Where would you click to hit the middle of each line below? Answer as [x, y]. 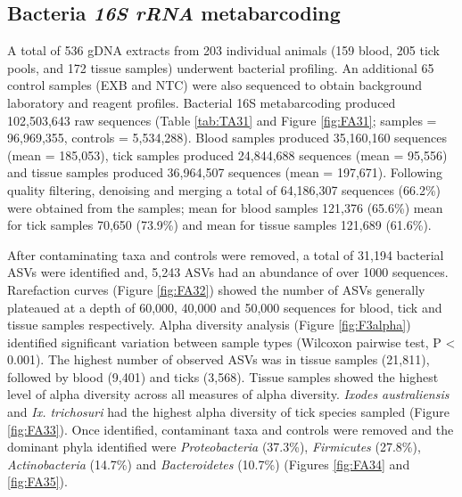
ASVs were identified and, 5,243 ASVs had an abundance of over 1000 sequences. [228, 272]
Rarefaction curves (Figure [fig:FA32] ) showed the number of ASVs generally [216, 289]
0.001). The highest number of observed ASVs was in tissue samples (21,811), [219, 359]
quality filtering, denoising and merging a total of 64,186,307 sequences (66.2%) [224, 189]
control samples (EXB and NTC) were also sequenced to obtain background [215, 85]
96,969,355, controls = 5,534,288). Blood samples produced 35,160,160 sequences [227, 138]
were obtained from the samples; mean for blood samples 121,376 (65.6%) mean [225, 207]
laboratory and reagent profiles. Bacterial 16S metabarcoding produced [202, 102]
